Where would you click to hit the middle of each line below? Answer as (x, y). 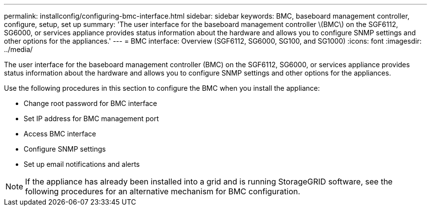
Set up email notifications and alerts (82, 164)
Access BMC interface (60, 134)
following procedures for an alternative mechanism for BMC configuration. (163, 191)
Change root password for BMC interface (91, 103)
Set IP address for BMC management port (91, 118)
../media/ (18, 49)
